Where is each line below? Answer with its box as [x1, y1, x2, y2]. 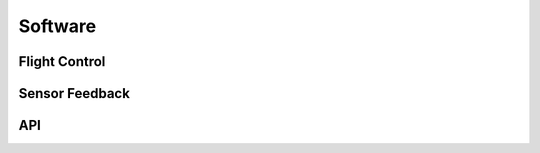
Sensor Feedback [18, 85, 130, 102]
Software [18, 15, 97, 37]
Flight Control [18, 53, 106, 70]
